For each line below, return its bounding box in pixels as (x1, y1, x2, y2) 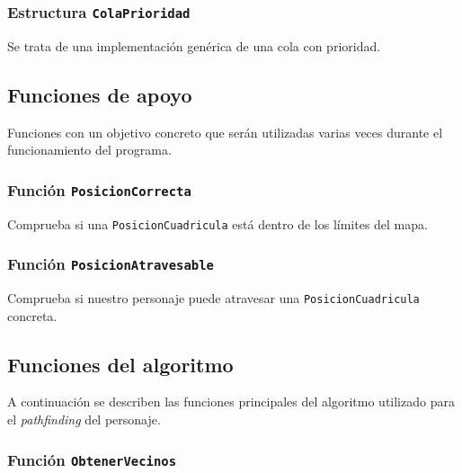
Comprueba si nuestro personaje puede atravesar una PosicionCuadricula (7, 288, 420, 307)
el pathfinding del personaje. (7, 410, 161, 429)
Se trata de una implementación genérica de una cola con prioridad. (7, 36, 381, 55)
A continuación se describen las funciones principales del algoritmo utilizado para (7, 392, 455, 411)
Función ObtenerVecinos (7, 448, 177, 470)
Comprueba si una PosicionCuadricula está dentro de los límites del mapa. (7, 214, 428, 233)
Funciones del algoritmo (7, 350, 234, 378)
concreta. (7, 306, 58, 325)
